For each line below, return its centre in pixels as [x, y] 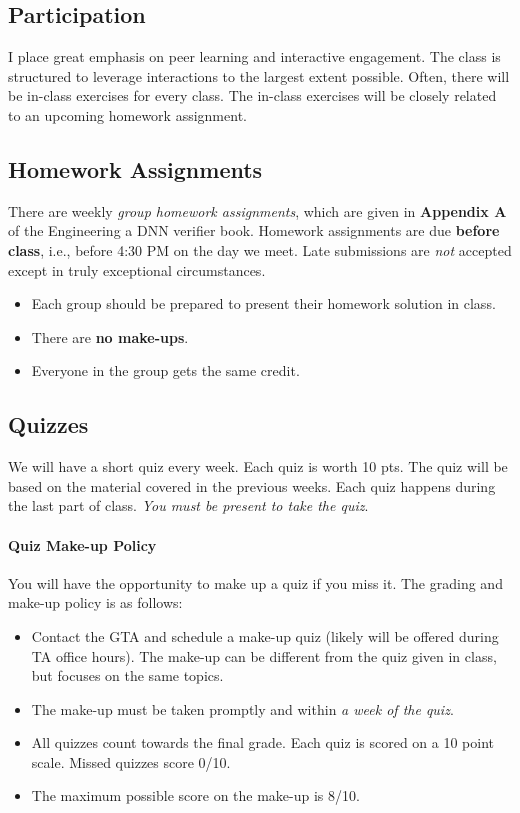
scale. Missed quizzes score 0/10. [131, 761]
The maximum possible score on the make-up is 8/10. [195, 795]
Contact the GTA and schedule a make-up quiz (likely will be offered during [265, 635]
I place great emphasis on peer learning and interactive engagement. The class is [254, 56]
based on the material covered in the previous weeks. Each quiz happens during [252, 485]
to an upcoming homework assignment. [127, 114]
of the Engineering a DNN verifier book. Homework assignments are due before [254, 230]
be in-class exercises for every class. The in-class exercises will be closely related [252, 95]
